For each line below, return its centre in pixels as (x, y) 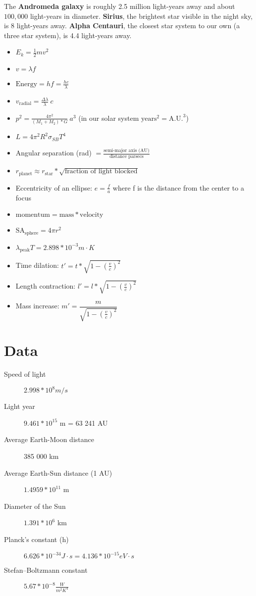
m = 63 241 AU (84, 422)
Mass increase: (37, 305)
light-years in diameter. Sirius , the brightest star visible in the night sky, (141, 16)
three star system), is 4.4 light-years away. (68, 35)
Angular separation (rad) (53, 152)
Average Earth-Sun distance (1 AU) (58, 472)
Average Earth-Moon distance (49, 439)
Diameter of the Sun (35, 506)
